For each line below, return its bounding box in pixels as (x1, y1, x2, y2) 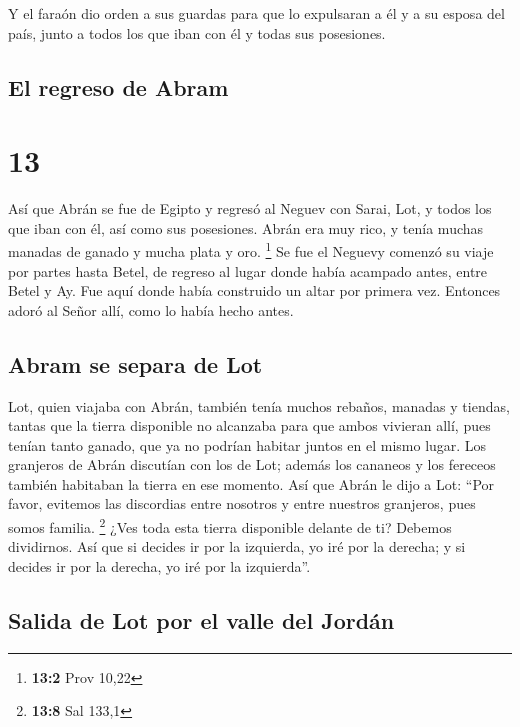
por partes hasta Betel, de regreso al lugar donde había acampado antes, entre (8, 260, 488, 281)
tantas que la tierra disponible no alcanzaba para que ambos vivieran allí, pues (8, 415, 491, 436)
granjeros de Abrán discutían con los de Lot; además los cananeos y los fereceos (8, 454, 496, 475)
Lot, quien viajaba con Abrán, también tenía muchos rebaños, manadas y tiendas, (8, 395, 510, 416)
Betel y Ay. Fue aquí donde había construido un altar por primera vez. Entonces (8, 280, 501, 301)
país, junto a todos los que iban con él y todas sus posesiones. (8, 22, 386, 43)
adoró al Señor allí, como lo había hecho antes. (8, 299, 294, 320)
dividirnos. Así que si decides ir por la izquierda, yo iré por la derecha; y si (8, 536, 466, 557)
